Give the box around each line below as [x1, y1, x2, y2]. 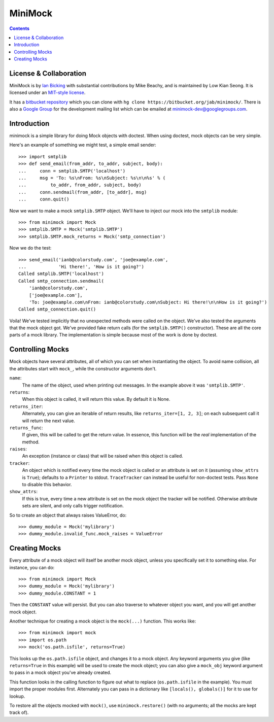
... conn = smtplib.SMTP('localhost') [18, 168, 126, 174]
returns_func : [9, 424, 43, 431]
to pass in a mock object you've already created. [9, 670, 112, 676]
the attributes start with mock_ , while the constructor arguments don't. [9, 365, 157, 371]
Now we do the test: [9, 245, 52, 251]
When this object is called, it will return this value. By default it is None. [22, 396, 170, 402]
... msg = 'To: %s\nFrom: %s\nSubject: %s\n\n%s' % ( [18, 175, 166, 181]
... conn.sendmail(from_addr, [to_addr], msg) [18, 189, 147, 195]
